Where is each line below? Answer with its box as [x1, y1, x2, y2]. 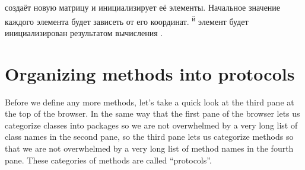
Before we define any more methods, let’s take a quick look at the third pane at [5, 95, 294, 108]
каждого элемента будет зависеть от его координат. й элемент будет [5, 13, 249, 27]
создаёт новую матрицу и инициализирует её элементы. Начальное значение [5, 1, 281, 13]
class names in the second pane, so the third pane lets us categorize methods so [5, 130, 294, 143]
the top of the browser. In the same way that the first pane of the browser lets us [5, 107, 300, 120]
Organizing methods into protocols [5, 61, 295, 85]
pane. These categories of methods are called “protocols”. [5, 153, 212, 166]
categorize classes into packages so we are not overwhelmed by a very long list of [5, 118, 298, 131]
